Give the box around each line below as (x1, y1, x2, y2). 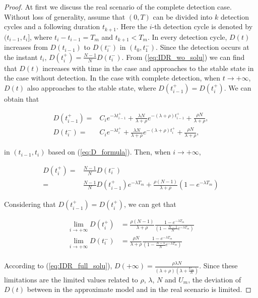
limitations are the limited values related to (4, 274, 138, 284)
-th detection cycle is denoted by (152, 21, 253, 32)
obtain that (4, 93, 39, 104)
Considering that (4, 199, 56, 209)
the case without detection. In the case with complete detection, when (4, 72, 221, 83)
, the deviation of (188, 274, 241, 284)
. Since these (199, 260, 238, 271)
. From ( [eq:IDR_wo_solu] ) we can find (121, 51, 245, 62)
